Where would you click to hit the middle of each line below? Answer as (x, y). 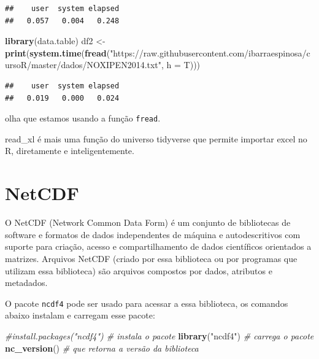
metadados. (26, 283)
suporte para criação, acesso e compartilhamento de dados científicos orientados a (158, 246)
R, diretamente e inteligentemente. (70, 151)
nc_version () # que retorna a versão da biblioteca (102, 348)
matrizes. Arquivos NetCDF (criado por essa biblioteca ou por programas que (151, 258)
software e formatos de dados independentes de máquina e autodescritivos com (153, 234)
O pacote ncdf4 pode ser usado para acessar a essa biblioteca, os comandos (147, 303)
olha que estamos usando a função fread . (83, 118)
